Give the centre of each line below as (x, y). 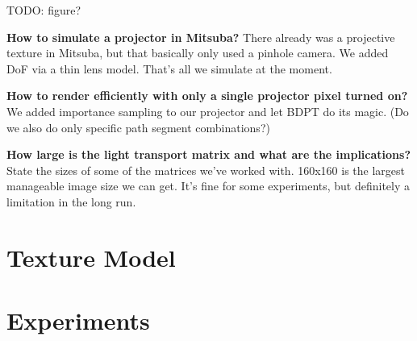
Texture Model (91, 257)
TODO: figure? (44, 10)
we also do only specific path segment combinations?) (138, 127)
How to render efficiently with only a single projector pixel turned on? (207, 96)
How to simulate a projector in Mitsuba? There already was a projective (201, 37)
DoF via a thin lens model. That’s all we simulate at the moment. (169, 68)
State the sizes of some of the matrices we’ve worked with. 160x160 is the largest (206, 170)
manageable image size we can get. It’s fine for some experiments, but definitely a (208, 186)
